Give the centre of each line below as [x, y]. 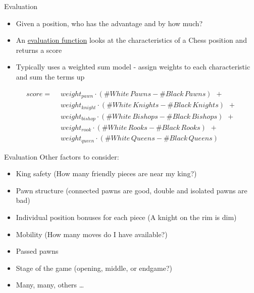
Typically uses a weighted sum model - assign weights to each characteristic [133, 67]
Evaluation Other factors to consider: [62, 156]
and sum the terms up [50, 76]
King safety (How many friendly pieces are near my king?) [106, 173]
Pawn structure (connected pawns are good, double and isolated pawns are [132, 190]
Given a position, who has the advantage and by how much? [109, 23]
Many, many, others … [50, 285]
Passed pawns [37, 251]
